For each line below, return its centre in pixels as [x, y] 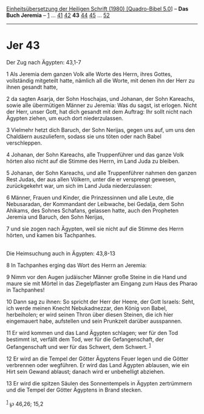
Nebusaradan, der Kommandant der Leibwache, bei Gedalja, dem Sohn [95, 204]
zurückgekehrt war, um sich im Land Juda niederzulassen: [79, 185]
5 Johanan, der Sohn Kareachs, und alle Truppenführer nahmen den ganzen [102, 173]
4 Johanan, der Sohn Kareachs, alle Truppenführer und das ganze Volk [95, 154]
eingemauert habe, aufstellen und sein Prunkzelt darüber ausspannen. [94, 321]
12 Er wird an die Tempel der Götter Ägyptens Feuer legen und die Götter [97, 359]
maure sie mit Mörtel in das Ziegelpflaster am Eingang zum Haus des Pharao [102, 283]
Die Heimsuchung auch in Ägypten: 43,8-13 [61, 253]
